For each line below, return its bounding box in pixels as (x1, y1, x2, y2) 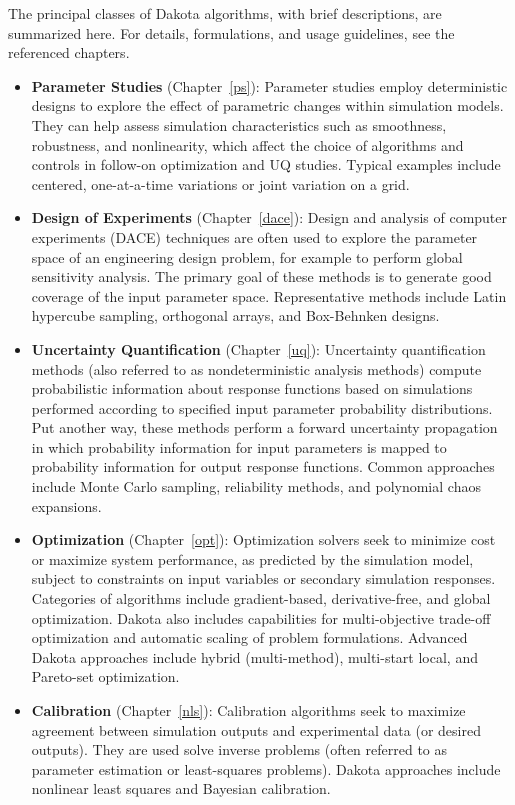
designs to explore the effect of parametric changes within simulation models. (31, 95, 504, 116)
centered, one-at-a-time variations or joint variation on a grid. (31, 173, 410, 194)
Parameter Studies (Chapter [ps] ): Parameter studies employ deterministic (31, 75, 508, 96)
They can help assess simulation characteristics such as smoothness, (31, 114, 447, 135)
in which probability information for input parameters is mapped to (31, 436, 447, 457)
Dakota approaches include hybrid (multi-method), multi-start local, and (31, 646, 478, 667)
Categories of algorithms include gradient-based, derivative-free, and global (31, 588, 491, 609)
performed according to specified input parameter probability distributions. (31, 397, 493, 418)
